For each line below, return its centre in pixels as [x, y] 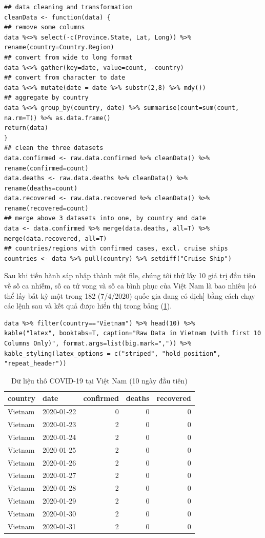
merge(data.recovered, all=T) [56, 238]
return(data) [26, 128]
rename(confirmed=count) [46, 168]
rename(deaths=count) [41, 188]
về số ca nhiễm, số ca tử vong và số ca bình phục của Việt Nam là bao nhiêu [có [130, 286]
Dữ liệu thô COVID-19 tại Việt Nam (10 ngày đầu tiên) [99, 380]
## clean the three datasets [54, 148]
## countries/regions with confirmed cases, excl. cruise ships [116, 249]
